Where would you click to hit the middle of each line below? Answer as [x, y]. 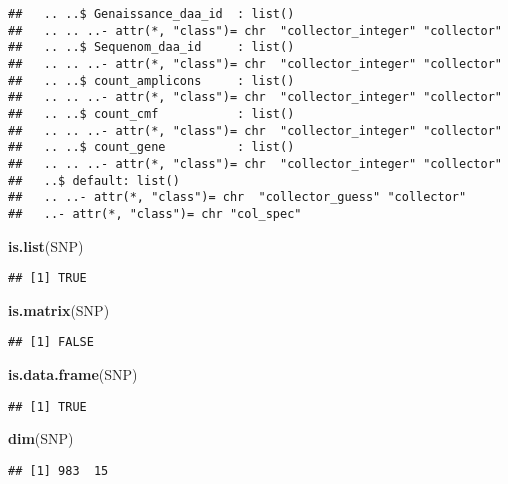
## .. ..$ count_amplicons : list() [151, 80]
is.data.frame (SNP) [73, 374]
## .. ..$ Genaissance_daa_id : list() [151, 14]
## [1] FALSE [51, 342]
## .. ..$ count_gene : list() [151, 147]
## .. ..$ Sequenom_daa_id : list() [151, 47]
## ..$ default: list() [94, 180]
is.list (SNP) [46, 245]
